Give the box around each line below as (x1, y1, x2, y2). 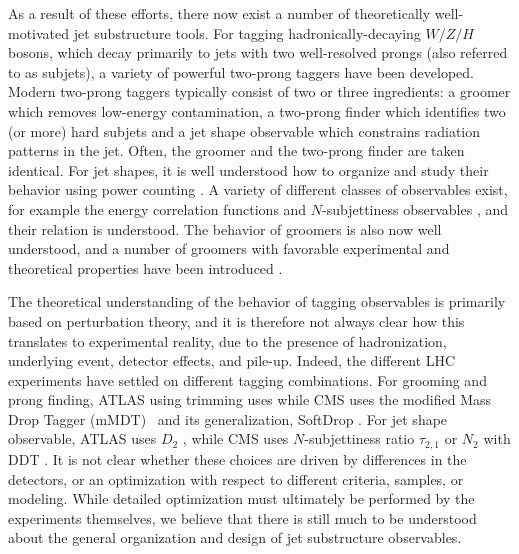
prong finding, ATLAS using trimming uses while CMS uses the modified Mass (8, 389, 492, 410)
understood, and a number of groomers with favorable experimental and (8, 238, 450, 259)
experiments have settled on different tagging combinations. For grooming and (8, 369, 487, 390)
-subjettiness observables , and (322, 198, 508, 219)
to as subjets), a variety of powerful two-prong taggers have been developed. (8, 61, 474, 82)
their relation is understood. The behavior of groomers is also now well (8, 218, 442, 239)
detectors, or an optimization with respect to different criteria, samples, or (8, 468, 464, 489)
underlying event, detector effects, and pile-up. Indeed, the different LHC (8, 350, 456, 371)
